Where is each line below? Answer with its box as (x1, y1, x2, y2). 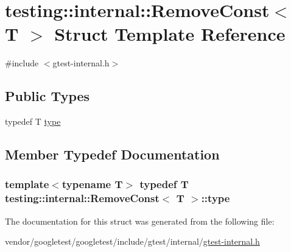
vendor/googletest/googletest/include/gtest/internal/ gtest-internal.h (5, 235, 260, 248)
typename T (61, 177, 123, 192)
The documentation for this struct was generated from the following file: (5, 214, 275, 227)
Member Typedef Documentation (5, 145, 220, 164)
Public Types (5, 86, 90, 105)
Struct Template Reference (54, 21, 286, 46)
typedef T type (5, 115, 61, 128)
